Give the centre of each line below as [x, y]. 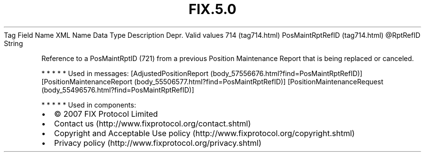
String [14, 43]
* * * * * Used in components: [89, 105]
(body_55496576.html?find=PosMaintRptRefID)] [118, 90]
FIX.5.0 [212, 9]
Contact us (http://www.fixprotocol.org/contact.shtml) [153, 123]
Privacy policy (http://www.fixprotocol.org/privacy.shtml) [158, 143]
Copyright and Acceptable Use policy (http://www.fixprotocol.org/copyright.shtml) [204, 133]
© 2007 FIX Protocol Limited [106, 114]
